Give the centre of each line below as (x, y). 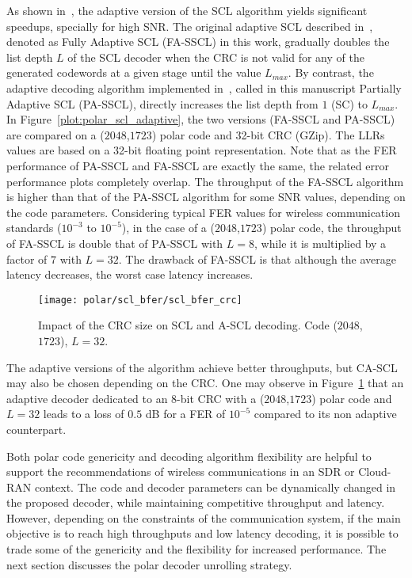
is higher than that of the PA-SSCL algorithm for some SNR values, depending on (206, 197)
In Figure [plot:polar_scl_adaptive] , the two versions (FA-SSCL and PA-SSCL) (201, 119)
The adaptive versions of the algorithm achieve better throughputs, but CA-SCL (202, 367)
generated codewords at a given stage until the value (134, 72)
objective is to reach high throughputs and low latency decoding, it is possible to (202, 533)
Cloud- (375, 472)
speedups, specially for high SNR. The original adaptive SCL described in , (190, 26)
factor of (27, 259)
